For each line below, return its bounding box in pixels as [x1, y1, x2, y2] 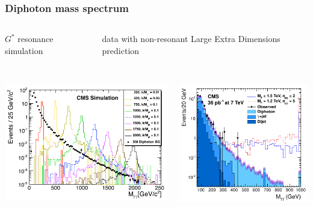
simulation [5, 44, 43, 56]
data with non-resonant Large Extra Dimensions [102, 32, 280, 45]
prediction [102, 44, 140, 56]
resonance [17, 32, 54, 45]
